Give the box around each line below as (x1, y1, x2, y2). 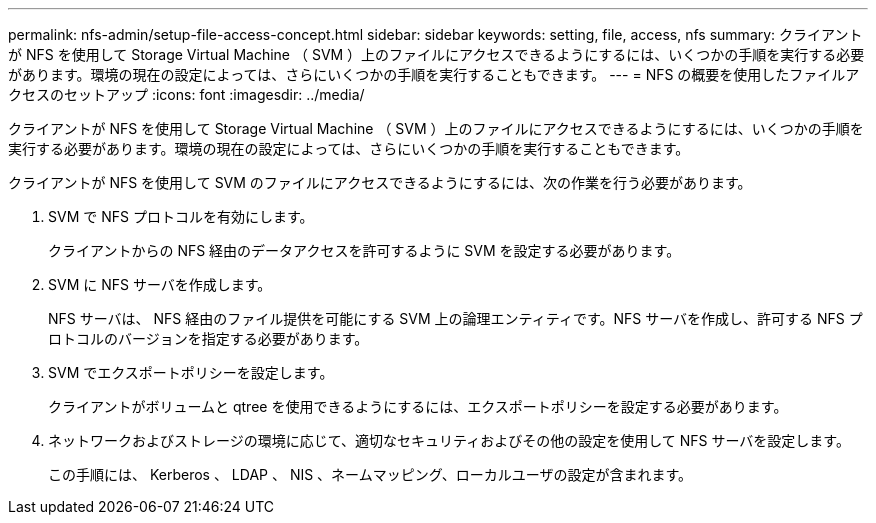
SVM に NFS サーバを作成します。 (48, 276, 272, 293)
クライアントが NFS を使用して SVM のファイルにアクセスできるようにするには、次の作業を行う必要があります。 (8, 174, 752, 191)
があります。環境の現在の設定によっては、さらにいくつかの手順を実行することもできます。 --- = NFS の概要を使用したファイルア (8, 66, 860, 83)
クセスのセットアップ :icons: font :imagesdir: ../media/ (8, 86, 365, 103)
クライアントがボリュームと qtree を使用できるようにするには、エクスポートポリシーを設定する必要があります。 (48, 398, 788, 415)
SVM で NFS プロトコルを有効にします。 (48, 208, 314, 225)
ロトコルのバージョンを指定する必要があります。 (48, 330, 369, 347)
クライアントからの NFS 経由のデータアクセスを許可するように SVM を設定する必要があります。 (48, 242, 681, 259)
